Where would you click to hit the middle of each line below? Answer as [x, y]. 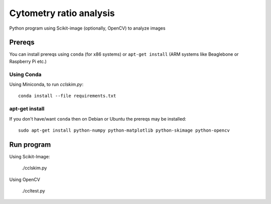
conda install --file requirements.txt [67, 96]
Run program [30, 144]
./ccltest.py [33, 190]
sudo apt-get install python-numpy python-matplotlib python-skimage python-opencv [124, 130]
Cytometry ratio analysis [62, 13]
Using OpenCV [25, 179]
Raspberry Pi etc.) [28, 61]
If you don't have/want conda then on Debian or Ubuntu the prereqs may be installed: [98, 119]
